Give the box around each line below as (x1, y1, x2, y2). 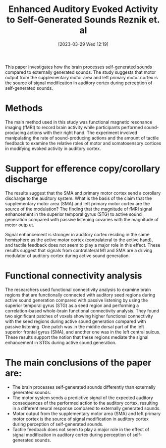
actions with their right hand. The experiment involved (27, 130, 138, 136)
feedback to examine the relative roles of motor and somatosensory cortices (5, 140, 162, 146)
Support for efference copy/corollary (5, 163, 160, 174)
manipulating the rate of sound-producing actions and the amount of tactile (5, 135, 159, 141)
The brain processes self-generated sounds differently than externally (12, 384, 156, 390)
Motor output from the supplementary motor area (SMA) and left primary (12, 410, 161, 417)
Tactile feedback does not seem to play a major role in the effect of (12, 426, 150, 432)
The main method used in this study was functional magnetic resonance (5, 119, 153, 125)
